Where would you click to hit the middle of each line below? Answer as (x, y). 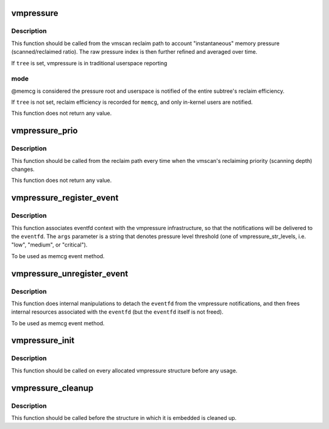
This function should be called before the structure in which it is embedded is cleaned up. (124, 417)
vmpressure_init (43, 341)
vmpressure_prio (44, 131)
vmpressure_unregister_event (70, 274)
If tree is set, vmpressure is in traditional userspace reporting (89, 63)
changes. (23, 169)
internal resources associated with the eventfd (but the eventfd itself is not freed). (117, 312)
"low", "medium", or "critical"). (49, 245)
